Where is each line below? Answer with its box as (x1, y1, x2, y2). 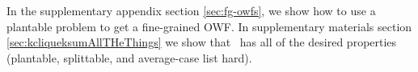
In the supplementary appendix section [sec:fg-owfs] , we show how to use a (6, 2, 376, 18)
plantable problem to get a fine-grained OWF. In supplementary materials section (6, 18, 412, 34)
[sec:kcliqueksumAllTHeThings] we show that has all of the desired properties (6, 34, 397, 50)
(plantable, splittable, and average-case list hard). (6, 49, 252, 66)
